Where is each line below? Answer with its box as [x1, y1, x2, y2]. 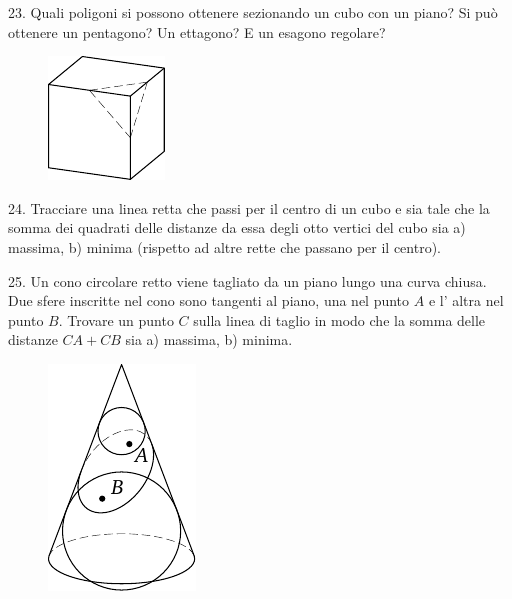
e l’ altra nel [428, 290, 504, 311]
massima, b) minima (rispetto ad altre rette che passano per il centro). [8, 236, 441, 257]
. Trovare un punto [58, 309, 174, 330]
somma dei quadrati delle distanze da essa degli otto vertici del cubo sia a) [8, 217, 466, 238]
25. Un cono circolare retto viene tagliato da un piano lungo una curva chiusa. [8, 270, 487, 291]
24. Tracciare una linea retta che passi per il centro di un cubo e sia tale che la [8, 197, 490, 218]
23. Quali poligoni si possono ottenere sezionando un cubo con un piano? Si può [8, 2, 498, 22]
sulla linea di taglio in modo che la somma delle [193, 309, 486, 330]
